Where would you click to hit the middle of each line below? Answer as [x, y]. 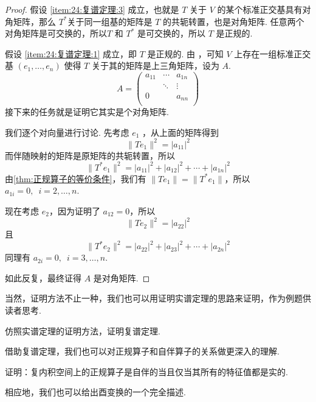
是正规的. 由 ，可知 [185, 53]
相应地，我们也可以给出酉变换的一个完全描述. [95, 392]
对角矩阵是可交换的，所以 [56, 33]
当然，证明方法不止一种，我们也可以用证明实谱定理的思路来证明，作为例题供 [158, 298]
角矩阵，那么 [30, 21]
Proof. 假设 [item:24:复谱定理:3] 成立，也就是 [92, 9]
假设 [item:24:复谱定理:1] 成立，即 [71, 53]
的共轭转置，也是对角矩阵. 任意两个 [234, 21]
